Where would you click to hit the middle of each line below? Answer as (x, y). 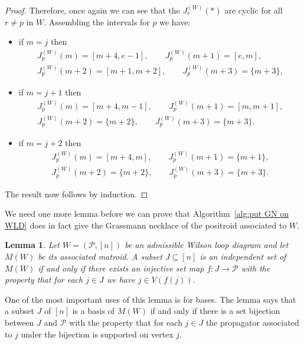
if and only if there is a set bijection (215, 311)
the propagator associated (252, 322)
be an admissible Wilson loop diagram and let (207, 245)
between (19, 322)
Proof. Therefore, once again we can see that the (92, 10)
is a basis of (94, 311)
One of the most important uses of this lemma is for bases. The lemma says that (151, 299)
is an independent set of (243, 256)
